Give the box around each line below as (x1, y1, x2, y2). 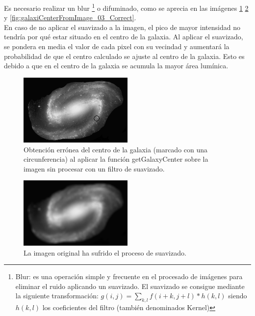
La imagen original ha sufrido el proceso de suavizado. (24, 247, 186, 258)
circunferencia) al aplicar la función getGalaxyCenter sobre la (24, 154, 208, 164)
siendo (228, 290, 247, 301)
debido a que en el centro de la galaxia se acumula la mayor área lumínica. (4, 60, 229, 71)
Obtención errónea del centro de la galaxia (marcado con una (24, 144, 208, 154)
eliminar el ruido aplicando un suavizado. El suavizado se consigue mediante (15, 281, 245, 291)
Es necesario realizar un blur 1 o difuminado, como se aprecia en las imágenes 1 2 (4, 1, 249, 13)
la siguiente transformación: (15, 290, 99, 301)
